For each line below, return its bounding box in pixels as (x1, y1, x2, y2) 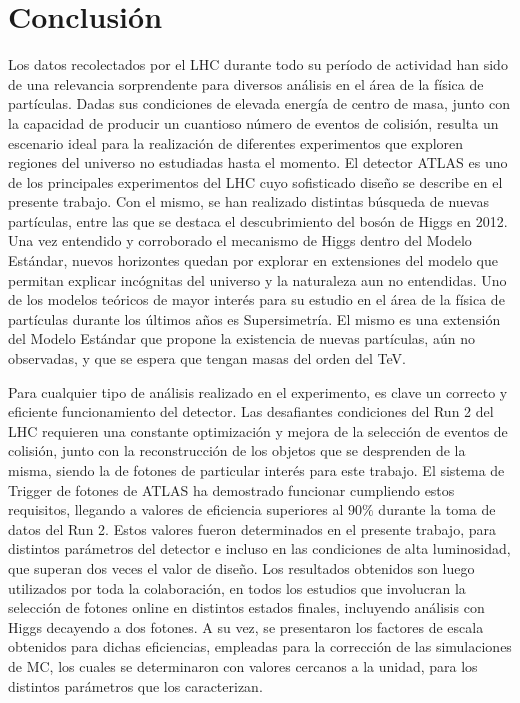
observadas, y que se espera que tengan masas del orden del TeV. (8, 348, 406, 369)
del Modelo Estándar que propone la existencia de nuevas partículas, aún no (8, 328, 475, 349)
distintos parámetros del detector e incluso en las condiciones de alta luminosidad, (8, 538, 511, 559)
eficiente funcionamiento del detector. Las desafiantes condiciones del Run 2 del (8, 401, 494, 422)
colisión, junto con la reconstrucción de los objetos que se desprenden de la (8, 440, 466, 461)
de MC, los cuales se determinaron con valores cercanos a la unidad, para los (8, 655, 478, 676)
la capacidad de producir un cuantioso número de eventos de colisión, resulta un (8, 112, 499, 133)
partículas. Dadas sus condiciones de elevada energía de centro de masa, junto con (8, 93, 511, 114)
